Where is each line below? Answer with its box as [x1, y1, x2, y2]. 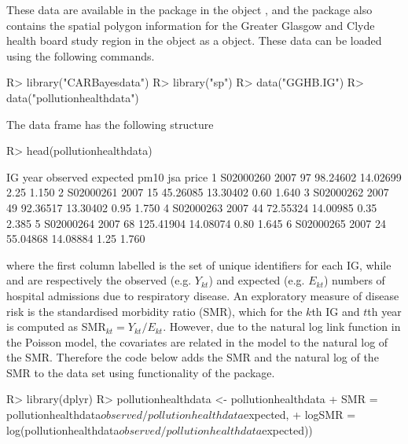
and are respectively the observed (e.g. [6, 272, 192, 288]
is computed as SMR [6, 318, 106, 335]
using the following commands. [6, 47, 155, 64]
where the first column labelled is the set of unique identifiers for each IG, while [6, 256, 391, 273]
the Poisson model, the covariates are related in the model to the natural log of [6, 333, 388, 350]
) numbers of [323, 272, 385, 288]
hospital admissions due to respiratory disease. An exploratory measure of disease [6, 287, 399, 303]
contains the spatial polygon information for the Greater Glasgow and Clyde [6, 17, 375, 33]
